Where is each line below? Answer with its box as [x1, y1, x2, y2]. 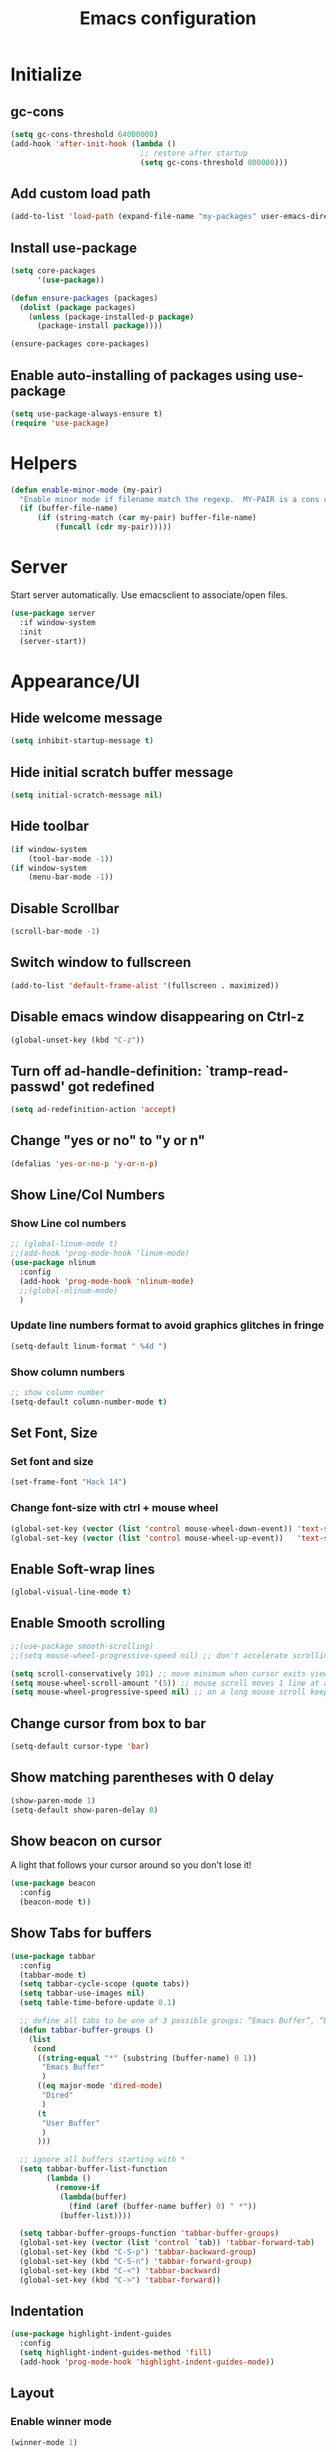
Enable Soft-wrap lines [10, 1560, 155, 1577]
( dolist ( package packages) [19, 302, 137, 312]
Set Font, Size [10, 1425, 98, 1442]
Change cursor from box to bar [10, 1715, 207, 1732]
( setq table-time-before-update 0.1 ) [19, 1998, 177, 2008]
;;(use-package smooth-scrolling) [10, 1641, 155, 1651]
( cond [32, 2043, 56, 2054]
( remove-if [54, 2182, 101, 2192]
